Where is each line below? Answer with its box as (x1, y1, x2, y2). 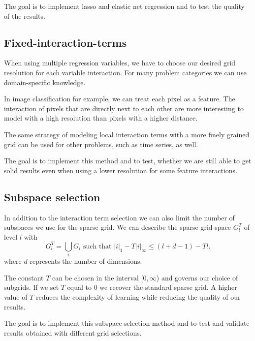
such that (83, 243, 112, 250)
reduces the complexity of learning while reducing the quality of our (35, 291, 241, 302)
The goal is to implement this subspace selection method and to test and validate (4, 318, 250, 328)
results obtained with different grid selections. (4, 327, 142, 338)
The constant (4, 272, 44, 282)
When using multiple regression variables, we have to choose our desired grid (4, 58, 236, 68)
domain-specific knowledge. (4, 77, 86, 87)
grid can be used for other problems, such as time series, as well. (4, 139, 198, 149)
